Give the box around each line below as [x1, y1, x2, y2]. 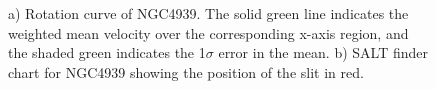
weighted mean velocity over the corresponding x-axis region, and [8, 22, 409, 43]
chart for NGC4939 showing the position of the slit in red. [8, 61, 364, 82]
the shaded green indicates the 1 [8, 42, 206, 63]
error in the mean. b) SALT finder [218, 42, 429, 63]
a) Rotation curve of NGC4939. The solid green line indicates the [8, 3, 409, 23]
